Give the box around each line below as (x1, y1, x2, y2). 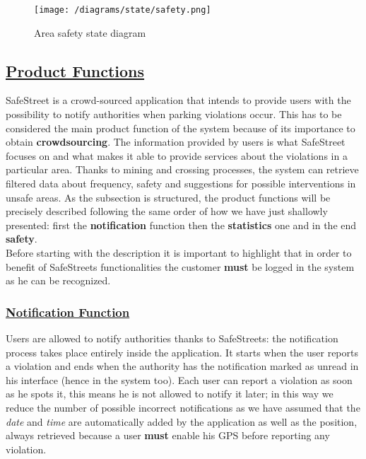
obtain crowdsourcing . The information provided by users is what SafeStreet (6, 134, 346, 149)
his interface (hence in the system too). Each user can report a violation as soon (6, 372, 353, 387)
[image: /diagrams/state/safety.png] (34, 5, 211, 15)
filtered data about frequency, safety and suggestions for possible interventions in (6, 176, 356, 191)
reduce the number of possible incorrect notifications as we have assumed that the (6, 400, 360, 414)
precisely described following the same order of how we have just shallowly (6, 204, 328, 219)
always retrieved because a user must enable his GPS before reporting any (6, 428, 330, 443)
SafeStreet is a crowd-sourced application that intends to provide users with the (6, 93, 351, 108)
